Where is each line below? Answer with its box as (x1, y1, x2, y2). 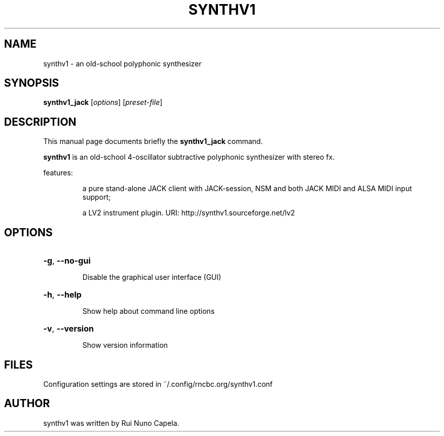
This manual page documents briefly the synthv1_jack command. (43, 137, 263, 146)
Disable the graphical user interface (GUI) (82, 273, 221, 282)
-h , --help (43, 289, 82, 300)
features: (43, 168, 73, 177)
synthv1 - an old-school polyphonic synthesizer (43, 59, 202, 68)
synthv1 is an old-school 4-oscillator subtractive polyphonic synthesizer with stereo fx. (43, 153, 335, 162)
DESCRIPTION (4, 115, 77, 128)
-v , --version (43, 323, 94, 334)
